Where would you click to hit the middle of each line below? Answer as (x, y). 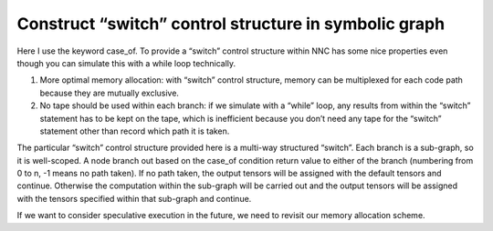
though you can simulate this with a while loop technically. (126, 63)
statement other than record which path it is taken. (135, 131)
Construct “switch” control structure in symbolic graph (231, 24)
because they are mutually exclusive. (110, 93)
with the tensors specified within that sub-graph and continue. (134, 198)
